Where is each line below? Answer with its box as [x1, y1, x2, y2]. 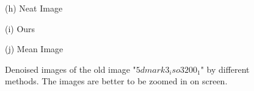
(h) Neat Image [5, 2, 63, 14]
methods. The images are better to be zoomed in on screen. [5, 75, 228, 87]
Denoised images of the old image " [5, 62, 136, 75]
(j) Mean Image [5, 42, 64, 55]
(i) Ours [5, 22, 35, 35]
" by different [200, 62, 250, 75]
